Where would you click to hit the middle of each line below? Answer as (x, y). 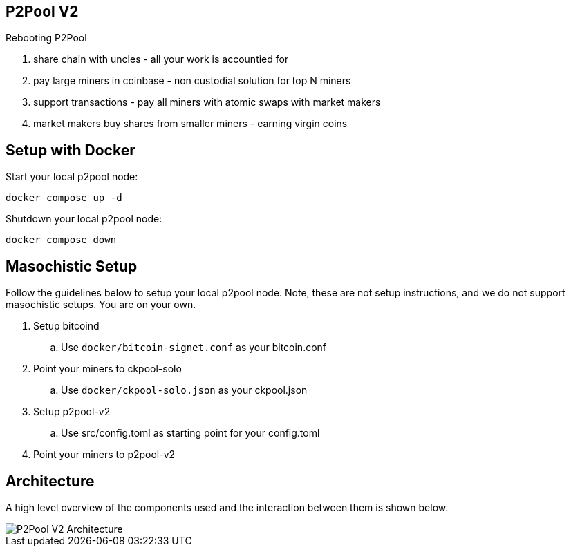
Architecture (50, 481)
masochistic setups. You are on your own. (101, 305)
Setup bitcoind (66, 326)
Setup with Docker (71, 150)
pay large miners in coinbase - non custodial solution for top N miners (192, 81)
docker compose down (61, 240)
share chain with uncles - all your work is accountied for (161, 59)
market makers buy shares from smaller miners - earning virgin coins (190, 124)
